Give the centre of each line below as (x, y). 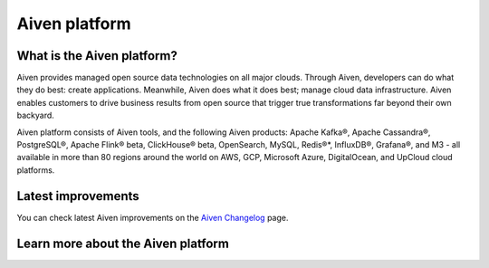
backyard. (35, 115)
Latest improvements (78, 196)
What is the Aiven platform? (97, 56)
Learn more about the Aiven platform (123, 243)
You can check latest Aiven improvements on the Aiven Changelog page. (153, 217)
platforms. (36, 170)
